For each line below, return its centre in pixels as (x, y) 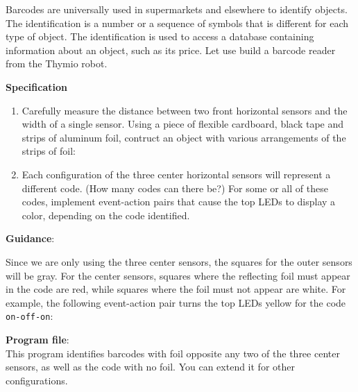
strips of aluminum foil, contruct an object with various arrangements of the (184, 137)
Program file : (37, 339)
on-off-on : (29, 316)
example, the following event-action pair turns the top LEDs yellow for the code (176, 302)
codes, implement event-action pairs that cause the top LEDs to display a (179, 202)
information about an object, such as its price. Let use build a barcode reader (171, 50)
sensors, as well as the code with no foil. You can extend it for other (150, 367)
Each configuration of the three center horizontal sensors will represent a (176, 174)
